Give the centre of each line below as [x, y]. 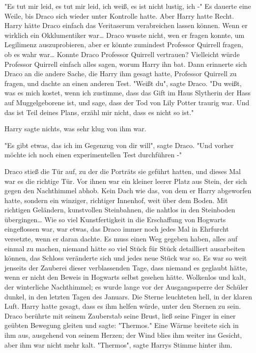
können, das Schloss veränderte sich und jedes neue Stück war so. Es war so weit [126, 258]
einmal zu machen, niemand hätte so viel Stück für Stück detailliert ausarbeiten [125, 248]
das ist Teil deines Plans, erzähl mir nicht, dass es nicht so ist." [99, 112]
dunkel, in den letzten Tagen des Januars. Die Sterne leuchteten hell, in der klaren [128, 296]
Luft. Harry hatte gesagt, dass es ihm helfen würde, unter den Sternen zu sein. [123, 306]
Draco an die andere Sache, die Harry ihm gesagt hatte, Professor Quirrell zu [121, 74]
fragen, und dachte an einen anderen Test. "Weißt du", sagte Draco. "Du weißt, [123, 83]
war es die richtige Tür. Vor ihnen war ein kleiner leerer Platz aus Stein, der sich [126, 181]
